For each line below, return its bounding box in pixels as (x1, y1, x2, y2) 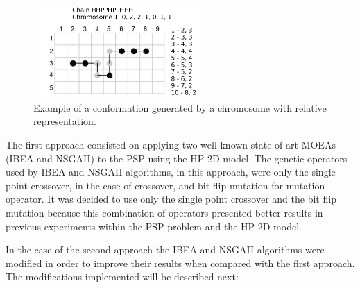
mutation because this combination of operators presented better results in (6, 205, 323, 220)
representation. (33, 114, 96, 128)
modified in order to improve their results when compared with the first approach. (6, 255, 355, 270)
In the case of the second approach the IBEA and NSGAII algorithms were (6, 242, 325, 257)
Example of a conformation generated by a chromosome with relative (33, 100, 327, 115)
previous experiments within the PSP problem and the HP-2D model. (6, 219, 302, 233)
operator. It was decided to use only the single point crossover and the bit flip (6, 192, 336, 206)
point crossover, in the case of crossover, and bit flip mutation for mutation (6, 178, 325, 192)
